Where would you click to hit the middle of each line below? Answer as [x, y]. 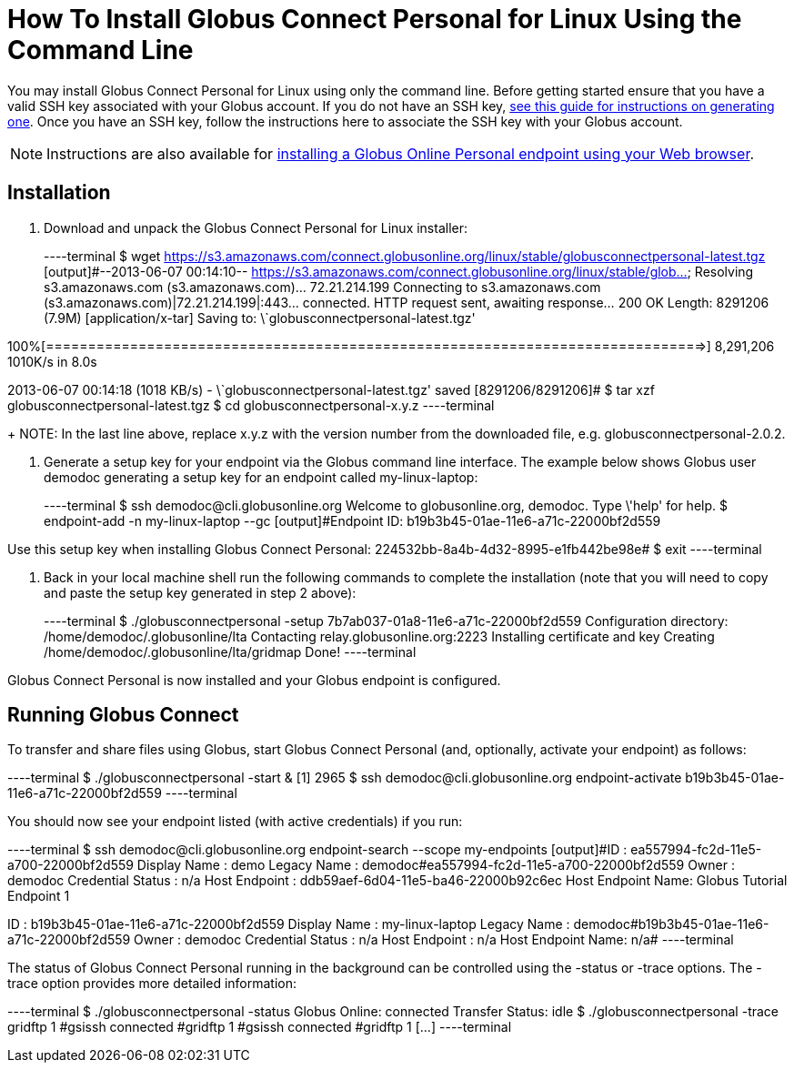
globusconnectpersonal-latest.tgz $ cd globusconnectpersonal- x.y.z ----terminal [251, 405]
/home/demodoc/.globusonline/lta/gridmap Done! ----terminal [230, 651]
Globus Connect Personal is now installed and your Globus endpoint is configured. [254, 680]
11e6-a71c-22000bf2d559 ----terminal [122, 793]
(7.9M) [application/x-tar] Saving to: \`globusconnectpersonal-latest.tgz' [260, 318]
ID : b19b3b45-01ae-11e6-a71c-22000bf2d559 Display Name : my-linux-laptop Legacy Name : [289, 924]
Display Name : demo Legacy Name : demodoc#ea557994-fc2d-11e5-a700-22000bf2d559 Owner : [436, 865]
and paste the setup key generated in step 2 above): [200, 592]
